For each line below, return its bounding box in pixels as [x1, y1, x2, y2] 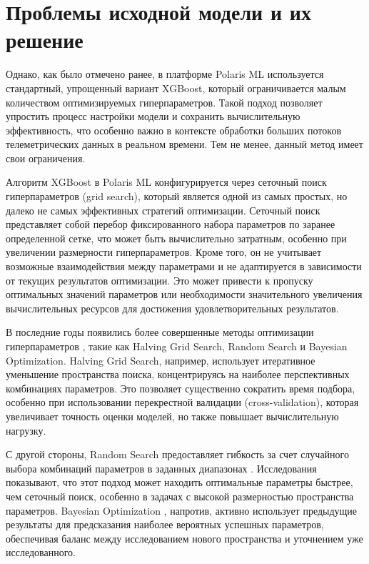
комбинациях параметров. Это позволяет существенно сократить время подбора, [6, 380, 355, 395]
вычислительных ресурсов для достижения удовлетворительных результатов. [6, 300, 339, 315]
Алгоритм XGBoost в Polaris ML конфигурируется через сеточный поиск [6, 174, 327, 189]
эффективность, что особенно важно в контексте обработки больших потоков [6, 122, 341, 137]
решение [6, 25, 84, 54]
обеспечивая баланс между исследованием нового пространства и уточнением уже [6, 530, 363, 545]
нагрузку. [6, 422, 46, 437]
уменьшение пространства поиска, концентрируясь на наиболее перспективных [6, 367, 350, 382]
